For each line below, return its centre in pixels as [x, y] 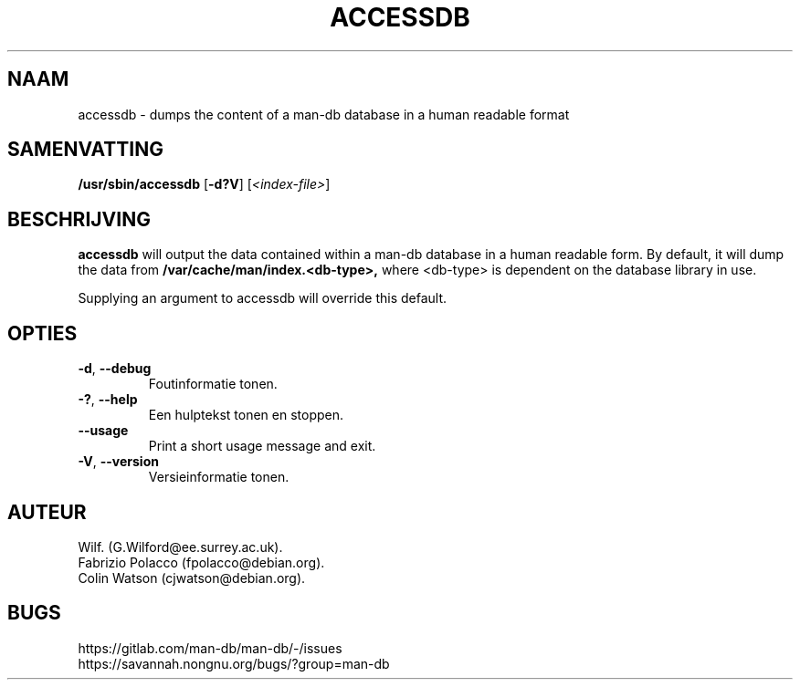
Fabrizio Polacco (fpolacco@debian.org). [201, 562]
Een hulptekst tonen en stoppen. [246, 415]
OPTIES [42, 333]
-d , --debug [115, 369]
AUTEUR [47, 512]
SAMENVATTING [85, 150]
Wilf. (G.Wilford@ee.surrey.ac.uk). [180, 546]
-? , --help [108, 400]
